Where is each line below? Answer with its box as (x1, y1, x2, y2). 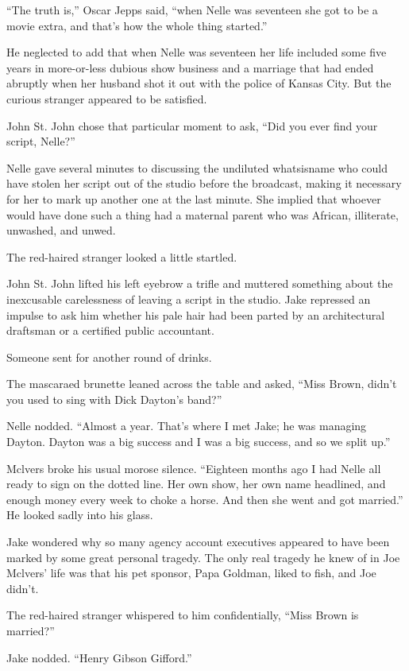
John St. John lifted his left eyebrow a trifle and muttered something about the (6, 275, 393, 292)
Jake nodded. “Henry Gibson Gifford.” (6, 649, 192, 665)
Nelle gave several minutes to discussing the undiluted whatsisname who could (6, 159, 388, 176)
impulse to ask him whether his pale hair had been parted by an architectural (6, 306, 385, 323)
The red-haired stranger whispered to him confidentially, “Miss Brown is (6, 607, 359, 623)
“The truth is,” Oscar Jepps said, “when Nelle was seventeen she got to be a (6, 2, 378, 17)
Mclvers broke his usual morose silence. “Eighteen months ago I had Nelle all (6, 460, 381, 476)
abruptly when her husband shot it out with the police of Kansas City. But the (6, 75, 392, 91)
